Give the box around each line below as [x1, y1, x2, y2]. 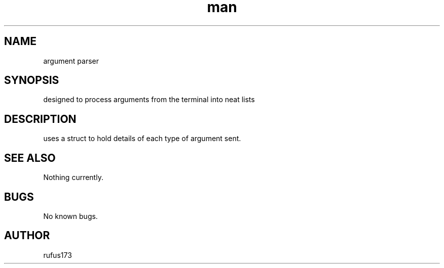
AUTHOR [4, 229, 50, 242]
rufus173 [43, 250, 72, 259]
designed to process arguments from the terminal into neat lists [43, 95, 255, 104]
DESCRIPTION [4, 112, 77, 125]
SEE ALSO [4, 151, 56, 164]
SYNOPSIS [4, 74, 59, 87]
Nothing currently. [43, 173, 103, 182]
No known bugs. [43, 211, 98, 220]
